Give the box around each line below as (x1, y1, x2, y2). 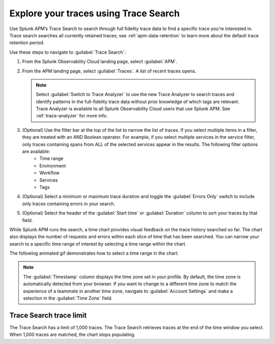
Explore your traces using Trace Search (9, 8, 180, 19)
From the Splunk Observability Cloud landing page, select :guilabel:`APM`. (22, 59, 178, 65)
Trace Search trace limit (9, 311, 87, 320)
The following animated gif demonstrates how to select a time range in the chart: (9, 250, 179, 256)
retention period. (9, 40, 45, 46)
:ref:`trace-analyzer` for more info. (36, 113, 108, 119)
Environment (39, 162, 66, 168)
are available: (22, 149, 50, 155)
